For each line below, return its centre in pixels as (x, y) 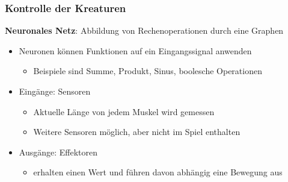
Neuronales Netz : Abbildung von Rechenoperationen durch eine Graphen (144, 30)
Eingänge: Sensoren (55, 91)
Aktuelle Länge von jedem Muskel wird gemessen (124, 111)
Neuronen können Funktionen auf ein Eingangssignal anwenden (135, 50)
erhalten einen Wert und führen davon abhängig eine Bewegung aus (158, 172)
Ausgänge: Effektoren (58, 152)
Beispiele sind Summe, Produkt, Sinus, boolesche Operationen (148, 71)
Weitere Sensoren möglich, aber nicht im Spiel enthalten (137, 132)
